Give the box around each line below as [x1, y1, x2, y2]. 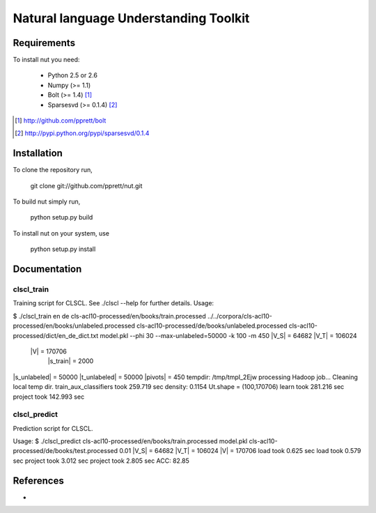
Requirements [13, 37, 76, 49]
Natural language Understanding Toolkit [13, 10, 250, 26]
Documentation [13, 263, 82, 275]
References [13, 475, 64, 487]
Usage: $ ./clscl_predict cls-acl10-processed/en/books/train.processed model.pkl [13, 437, 248, 445]
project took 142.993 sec [13, 392, 85, 401]
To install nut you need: [13, 56, 80, 64]
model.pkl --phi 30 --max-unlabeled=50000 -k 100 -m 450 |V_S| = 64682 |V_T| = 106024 [100, 331, 358, 339]
